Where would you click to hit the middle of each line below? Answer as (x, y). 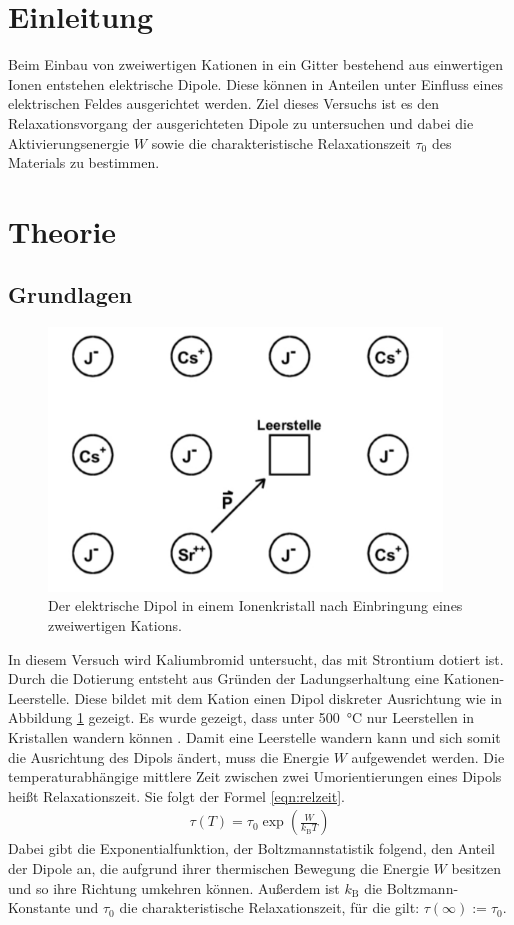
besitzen (476, 867)
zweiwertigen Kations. (115, 625)
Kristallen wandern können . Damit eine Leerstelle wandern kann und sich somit (254, 736)
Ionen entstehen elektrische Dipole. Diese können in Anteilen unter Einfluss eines (255, 83)
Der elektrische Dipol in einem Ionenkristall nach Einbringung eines (255, 605)
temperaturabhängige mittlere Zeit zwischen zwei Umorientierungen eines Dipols (255, 776)
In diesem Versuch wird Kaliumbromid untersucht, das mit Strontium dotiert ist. (256, 658)
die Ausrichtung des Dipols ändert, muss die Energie (168, 756)
